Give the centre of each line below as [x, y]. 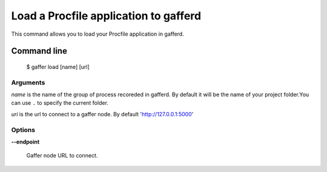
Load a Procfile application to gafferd [106, 16]
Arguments [28, 82]
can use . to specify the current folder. [60, 103]
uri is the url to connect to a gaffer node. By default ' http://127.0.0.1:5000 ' [102, 114]
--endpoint [25, 142]
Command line [39, 51]
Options [23, 130]
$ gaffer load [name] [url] [58, 67]
